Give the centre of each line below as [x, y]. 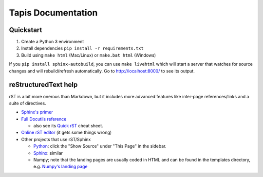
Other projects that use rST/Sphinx [56, 139]
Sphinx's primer [37, 112]
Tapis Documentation [53, 13]
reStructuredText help [43, 85]
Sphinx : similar [48, 153]
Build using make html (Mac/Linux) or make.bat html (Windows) [88, 55]
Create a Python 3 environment [53, 42]
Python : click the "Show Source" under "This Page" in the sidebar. [100, 146]
